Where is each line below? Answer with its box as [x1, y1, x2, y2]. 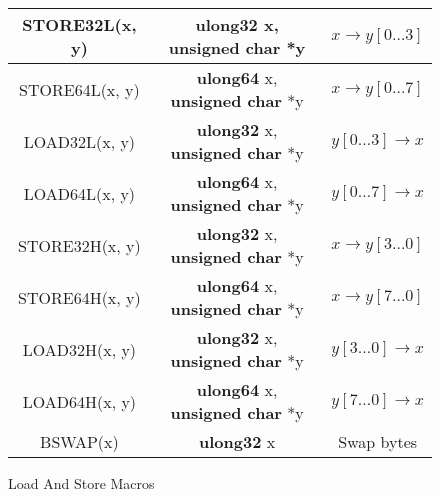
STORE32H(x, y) [18, 233, 141, 257]
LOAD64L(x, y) [23, 181, 136, 205]
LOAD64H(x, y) [22, 389, 137, 413]
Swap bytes [338, 430, 418, 453]
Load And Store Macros [8, 473, 155, 493]
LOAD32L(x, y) [23, 129, 136, 153]
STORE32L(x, [22, 13, 137, 36]
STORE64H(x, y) [18, 285, 141, 309]
